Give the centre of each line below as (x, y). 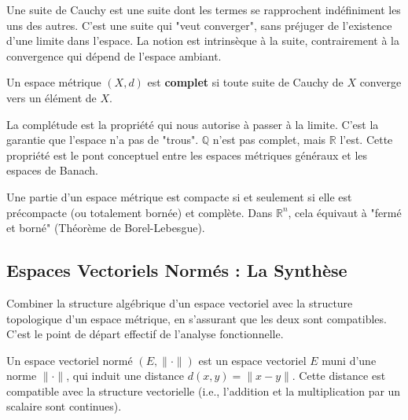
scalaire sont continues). (64, 406)
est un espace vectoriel (252, 360)
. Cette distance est (339, 376)
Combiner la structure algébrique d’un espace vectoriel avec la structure (180, 302)
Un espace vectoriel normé (70, 360)
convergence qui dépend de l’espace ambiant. (114, 55)
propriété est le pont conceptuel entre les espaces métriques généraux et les (187, 155)
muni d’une (349, 360)
